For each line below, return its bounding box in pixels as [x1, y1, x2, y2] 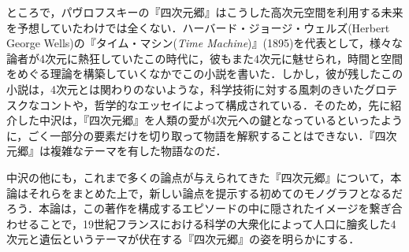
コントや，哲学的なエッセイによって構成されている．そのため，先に [39, 96, 391, 113]
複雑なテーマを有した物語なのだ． [50, 143, 227, 159]
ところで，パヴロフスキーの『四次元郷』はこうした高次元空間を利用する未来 [6, 4, 403, 20]
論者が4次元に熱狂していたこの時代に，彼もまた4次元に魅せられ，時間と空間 [6, 50, 403, 66]
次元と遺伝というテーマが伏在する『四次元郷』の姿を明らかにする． [6, 231, 360, 247]
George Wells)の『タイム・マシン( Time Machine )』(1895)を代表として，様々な [6, 35, 403, 51]
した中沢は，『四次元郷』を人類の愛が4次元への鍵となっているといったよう [17, 112, 403, 128]
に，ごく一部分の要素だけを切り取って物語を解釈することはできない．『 [6, 127, 375, 143]
